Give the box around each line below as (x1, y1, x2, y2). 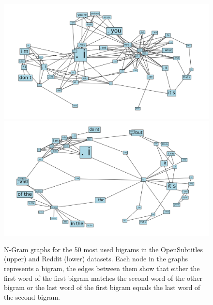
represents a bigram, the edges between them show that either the (4, 263, 200, 273)
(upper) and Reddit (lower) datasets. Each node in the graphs (4, 254, 188, 264)
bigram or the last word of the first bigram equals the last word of (4, 282, 200, 292)
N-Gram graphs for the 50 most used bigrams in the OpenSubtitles (4, 244, 203, 254)
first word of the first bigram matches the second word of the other (4, 273, 203, 283)
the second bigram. (4, 291, 61, 302)
